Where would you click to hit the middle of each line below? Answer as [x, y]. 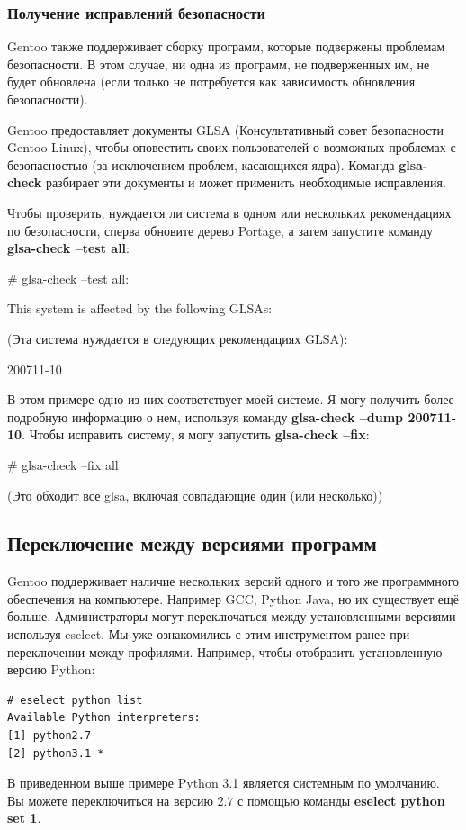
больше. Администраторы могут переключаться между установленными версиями [232, 616]
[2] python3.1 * [56, 753]
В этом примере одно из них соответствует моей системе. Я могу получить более [231, 399]
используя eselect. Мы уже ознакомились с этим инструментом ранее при [209, 634]
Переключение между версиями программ [192, 543]
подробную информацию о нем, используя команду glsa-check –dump [206, 416]
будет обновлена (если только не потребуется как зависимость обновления [211, 81]
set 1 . [24, 818]
